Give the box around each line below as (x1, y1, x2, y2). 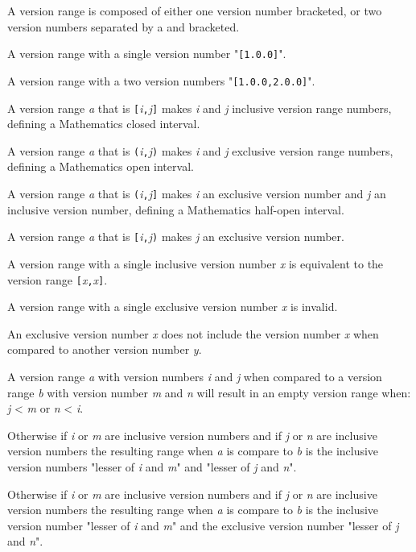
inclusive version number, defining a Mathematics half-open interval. (7, 201, 344, 218)
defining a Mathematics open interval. (7, 158, 194, 175)
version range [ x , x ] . (7, 271, 108, 288)
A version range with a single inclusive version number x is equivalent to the (7, 255, 384, 272)
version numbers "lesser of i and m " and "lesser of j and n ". (7, 458, 297, 475)
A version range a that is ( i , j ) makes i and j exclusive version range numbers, (7, 142, 393, 159)
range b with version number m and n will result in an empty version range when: (7, 384, 411, 401)
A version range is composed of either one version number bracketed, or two (7, 2, 382, 19)
